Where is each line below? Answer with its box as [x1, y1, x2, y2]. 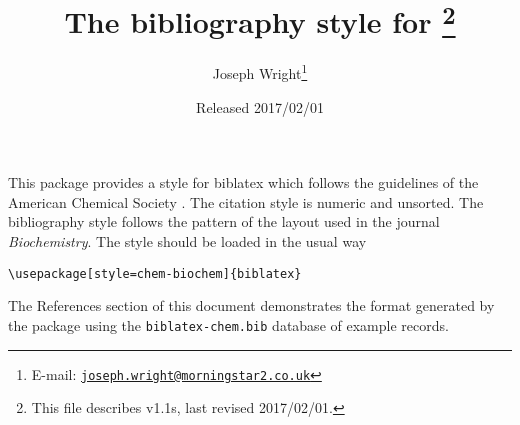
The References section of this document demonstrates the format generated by [8, 295, 495, 316]
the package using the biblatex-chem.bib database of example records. [8, 314, 449, 335]
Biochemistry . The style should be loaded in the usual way [8, 231, 367, 252]
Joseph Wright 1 [212, 60, 308, 84]
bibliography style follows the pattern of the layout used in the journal [8, 211, 440, 232]
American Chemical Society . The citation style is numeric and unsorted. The [8, 191, 484, 212]
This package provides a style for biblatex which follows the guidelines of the [8, 172, 479, 193]
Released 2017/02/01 [196, 96, 324, 117]
